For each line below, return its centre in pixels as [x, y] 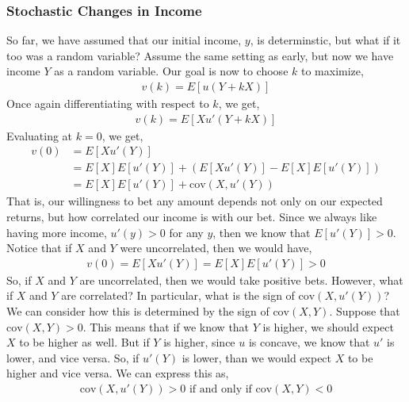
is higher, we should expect [329, 326]
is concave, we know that [309, 342]
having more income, [57, 232]
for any [186, 232]
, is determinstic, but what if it [325, 40]
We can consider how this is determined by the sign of [138, 310]
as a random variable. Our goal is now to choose [171, 71]
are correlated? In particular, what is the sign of [178, 295]
